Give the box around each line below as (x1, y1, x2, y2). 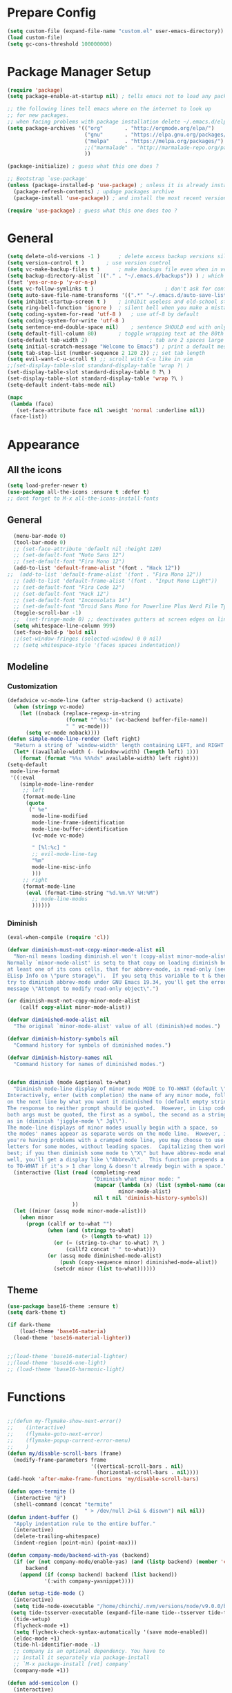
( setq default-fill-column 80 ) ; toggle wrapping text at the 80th (7, 330, 224, 337)
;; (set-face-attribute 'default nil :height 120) (13, 545, 162, 552)
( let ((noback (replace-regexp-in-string (19, 710, 140, 717)
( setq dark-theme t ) (7, 1309, 67, 1316)
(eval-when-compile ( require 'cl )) (7, 934, 110, 941)
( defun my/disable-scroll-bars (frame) (7, 1450, 122, 1457)
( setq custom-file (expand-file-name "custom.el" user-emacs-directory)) (7, 28, 224, 35)
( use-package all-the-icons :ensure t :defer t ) (7, 489, 150, 496)
